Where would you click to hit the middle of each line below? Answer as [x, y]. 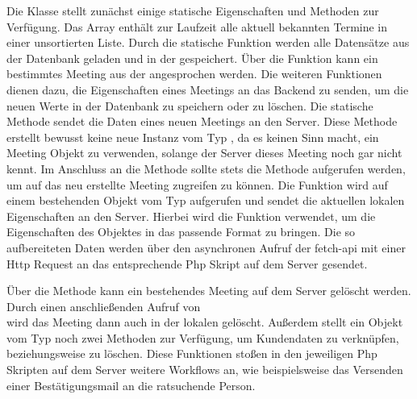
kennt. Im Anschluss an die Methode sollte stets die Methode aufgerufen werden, [206, 168]
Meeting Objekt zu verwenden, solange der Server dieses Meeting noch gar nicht [204, 153]
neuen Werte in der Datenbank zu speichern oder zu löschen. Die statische [190, 105]
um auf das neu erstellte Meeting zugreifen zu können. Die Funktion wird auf [197, 184]
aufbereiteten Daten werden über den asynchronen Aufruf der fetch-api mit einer [206, 247]
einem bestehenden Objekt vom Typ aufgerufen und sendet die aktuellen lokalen [206, 200]
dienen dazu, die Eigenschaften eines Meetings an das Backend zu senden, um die [208, 89]
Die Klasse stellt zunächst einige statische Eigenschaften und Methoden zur [193, 10]
